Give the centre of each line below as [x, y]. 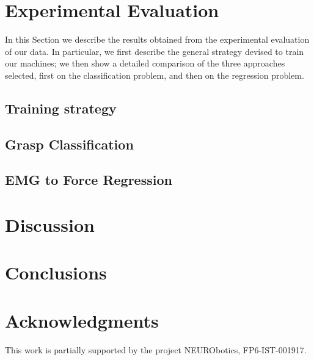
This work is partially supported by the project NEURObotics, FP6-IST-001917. [156, 349]
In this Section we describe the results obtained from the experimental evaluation [157, 39]
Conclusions [56, 272]
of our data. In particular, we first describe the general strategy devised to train [155, 51]
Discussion [50, 225]
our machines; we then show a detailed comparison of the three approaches [145, 63]
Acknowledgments [82, 320]
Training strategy [61, 108]
